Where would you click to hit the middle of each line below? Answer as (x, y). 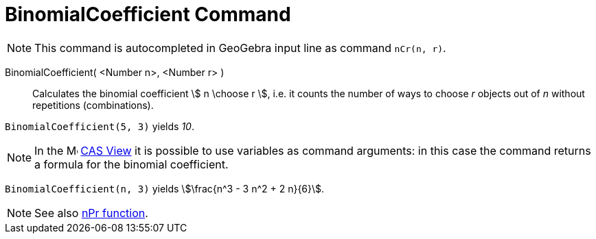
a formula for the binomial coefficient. (131, 164)
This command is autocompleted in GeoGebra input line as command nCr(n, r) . (240, 48)
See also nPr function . (91, 213)
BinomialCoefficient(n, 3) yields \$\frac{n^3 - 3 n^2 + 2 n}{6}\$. (165, 188)
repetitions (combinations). (93, 105)
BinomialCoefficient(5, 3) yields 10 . (100, 126)
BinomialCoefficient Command (148, 14)
